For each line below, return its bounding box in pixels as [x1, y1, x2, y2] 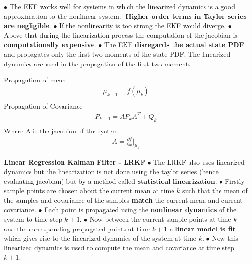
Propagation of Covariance [4, 100, 83, 111]
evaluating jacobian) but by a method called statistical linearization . [4, 176, 217, 186]
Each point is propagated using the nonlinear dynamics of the [44, 204, 236, 214]
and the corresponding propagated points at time [4, 223, 150, 233]
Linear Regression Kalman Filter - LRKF [4, 157, 145, 167]
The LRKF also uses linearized [153, 157, 245, 167]
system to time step [4, 214, 63, 224]
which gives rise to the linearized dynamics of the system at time [4, 233, 197, 243]
